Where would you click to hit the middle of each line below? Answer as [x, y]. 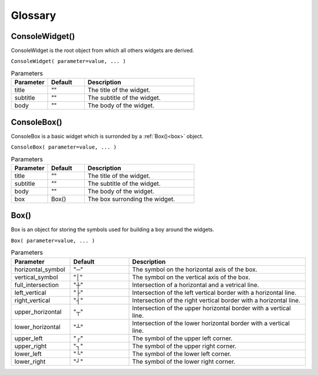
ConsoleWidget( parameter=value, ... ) [68, 61]
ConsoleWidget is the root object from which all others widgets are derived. [102, 51]
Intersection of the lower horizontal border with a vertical [211, 323]
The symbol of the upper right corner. [184, 346]
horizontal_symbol [40, 269]
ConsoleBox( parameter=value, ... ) [64, 147]
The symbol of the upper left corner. [182, 338]
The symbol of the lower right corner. [184, 361]
